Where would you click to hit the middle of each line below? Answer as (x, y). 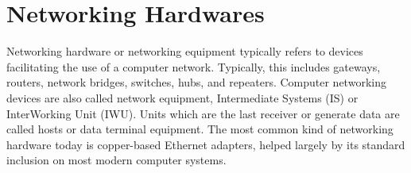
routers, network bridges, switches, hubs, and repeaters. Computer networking (196, 82)
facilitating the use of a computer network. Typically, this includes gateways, (194, 66)
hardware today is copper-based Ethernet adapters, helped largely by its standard (206, 144)
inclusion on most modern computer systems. (116, 160)
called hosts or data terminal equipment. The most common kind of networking (200, 129)
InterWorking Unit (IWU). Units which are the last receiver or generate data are (203, 113)
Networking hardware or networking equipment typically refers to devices (185, 51)
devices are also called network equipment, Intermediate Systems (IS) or (182, 97)
